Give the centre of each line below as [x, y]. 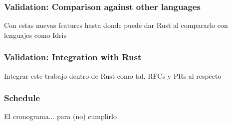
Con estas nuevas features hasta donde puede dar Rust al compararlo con [116, 25]
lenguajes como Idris [35, 35]
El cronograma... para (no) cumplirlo [60, 116]
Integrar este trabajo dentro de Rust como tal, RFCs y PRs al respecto [113, 75]
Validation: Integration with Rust [73, 57]
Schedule [22, 98]
